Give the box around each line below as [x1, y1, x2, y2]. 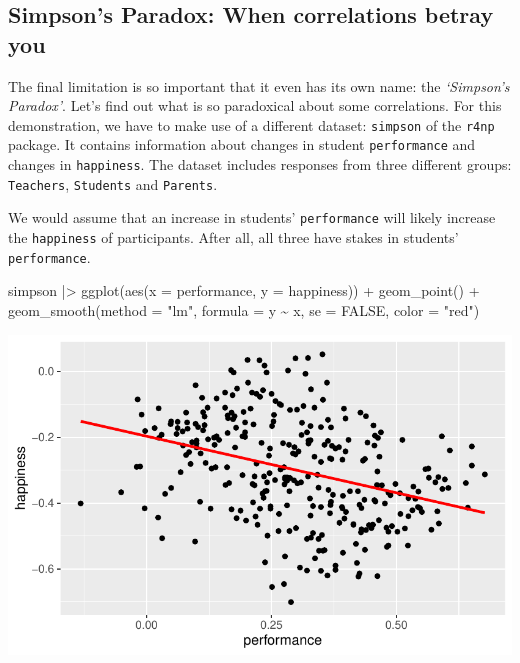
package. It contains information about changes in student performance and [8, 134, 476, 155]
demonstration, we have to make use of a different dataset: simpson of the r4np [8, 114, 495, 135]
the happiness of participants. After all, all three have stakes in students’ [8, 227, 459, 248]
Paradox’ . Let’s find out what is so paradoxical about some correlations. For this [8, 95, 502, 116]
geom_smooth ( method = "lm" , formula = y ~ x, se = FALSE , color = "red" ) [8, 299, 480, 320]
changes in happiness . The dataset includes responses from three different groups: [8, 154, 512, 175]
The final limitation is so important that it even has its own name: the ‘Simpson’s [8, 75, 510, 96]
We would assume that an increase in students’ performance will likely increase [8, 207, 496, 228]
